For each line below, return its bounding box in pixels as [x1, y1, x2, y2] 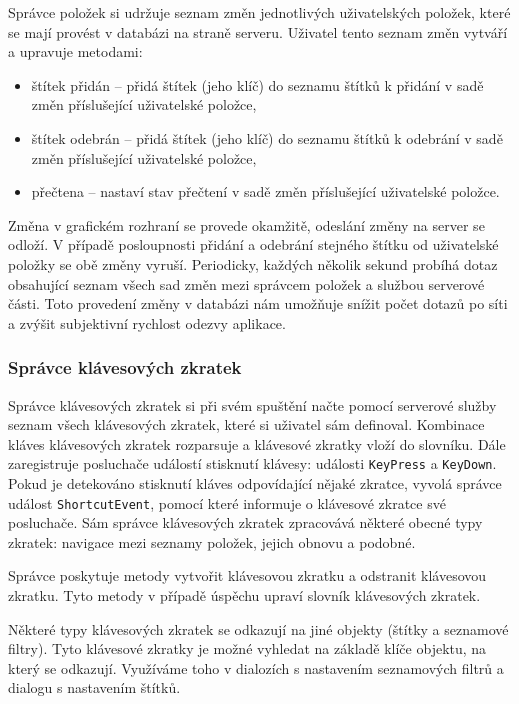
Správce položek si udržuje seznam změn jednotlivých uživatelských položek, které [8, 2, 511, 22]
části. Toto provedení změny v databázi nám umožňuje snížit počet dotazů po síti [8, 293, 508, 314]
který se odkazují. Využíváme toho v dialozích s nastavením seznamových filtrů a [8, 657, 504, 678]
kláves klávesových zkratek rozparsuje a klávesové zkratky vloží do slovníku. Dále [8, 433, 506, 454]
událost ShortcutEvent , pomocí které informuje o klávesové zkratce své [8, 492, 446, 513]
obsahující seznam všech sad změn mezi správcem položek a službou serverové [8, 273, 485, 294]
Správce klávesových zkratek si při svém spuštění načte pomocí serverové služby [8, 394, 497, 415]
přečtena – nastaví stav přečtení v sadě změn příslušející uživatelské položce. [31, 181, 500, 202]
